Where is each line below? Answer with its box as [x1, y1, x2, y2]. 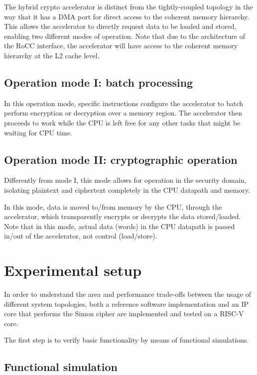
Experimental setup [4, 260, 142, 280]
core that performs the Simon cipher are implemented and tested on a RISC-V [4, 308, 244, 319]
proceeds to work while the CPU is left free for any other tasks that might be [4, 117, 241, 127]
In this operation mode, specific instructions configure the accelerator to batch [4, 98, 244, 108]
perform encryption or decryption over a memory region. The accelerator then [4, 108, 242, 118]
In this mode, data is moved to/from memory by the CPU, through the [4, 201, 222, 212]
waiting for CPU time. [4, 127, 72, 137]
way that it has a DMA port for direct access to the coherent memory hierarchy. [4, 11, 250, 21]
